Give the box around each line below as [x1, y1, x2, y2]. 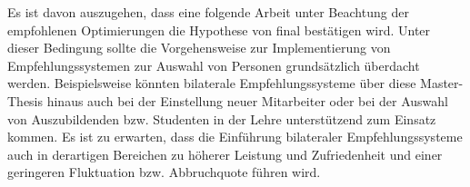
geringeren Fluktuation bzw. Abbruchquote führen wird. [7, 162, 321, 182]
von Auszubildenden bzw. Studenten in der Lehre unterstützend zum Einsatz [7, 109, 436, 128]
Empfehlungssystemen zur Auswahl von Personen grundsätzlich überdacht [7, 55, 420, 74]
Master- [420, 74, 464, 93]
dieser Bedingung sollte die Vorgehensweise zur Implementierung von [7, 38, 391, 57]
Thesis [7, 91, 44, 110]
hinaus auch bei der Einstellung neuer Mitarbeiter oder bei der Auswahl [46, 91, 449, 110]
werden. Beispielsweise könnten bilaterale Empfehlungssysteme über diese [7, 74, 416, 93]
